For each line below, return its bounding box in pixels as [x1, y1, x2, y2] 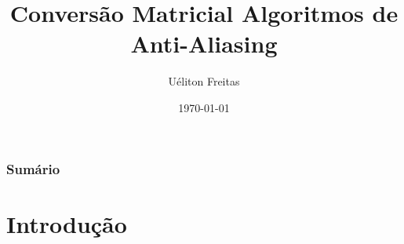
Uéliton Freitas [168, 73, 240, 89]
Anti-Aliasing [130, 27, 278, 60]
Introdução [6, 207, 127, 239]
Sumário [6, 158, 60, 178]
